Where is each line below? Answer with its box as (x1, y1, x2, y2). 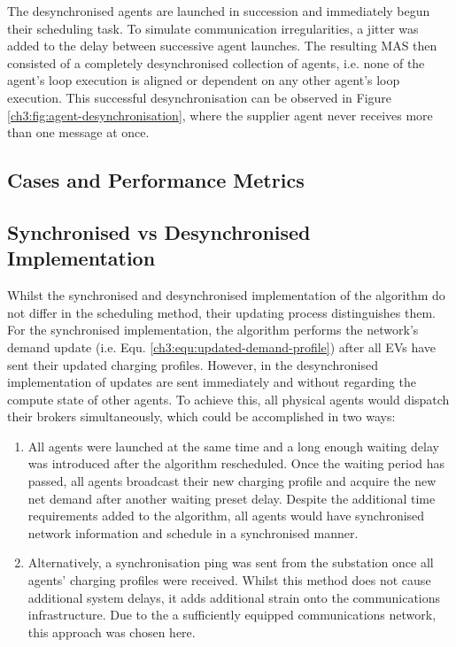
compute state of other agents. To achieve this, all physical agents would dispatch (7, 389, 450, 408)
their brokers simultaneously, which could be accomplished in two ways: (7, 407, 396, 426)
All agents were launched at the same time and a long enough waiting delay (27, 436, 439, 455)
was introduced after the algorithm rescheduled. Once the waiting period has (27, 454, 445, 473)
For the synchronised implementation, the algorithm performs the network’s (7, 320, 419, 339)
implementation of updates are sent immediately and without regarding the (7, 373, 416, 391)
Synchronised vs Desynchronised (7, 218, 311, 245)
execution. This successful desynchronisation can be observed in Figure (7, 88, 392, 106)
